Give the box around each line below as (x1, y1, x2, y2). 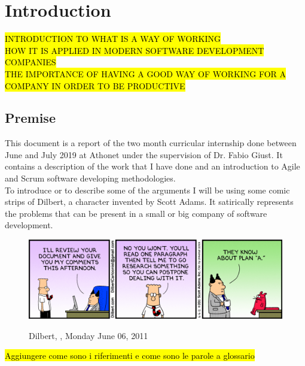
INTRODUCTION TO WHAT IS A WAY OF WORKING (5, 32, 221, 45)
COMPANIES (5, 56, 56, 68)
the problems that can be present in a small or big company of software (5, 207, 267, 219)
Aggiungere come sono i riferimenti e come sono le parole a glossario (5, 349, 255, 362)
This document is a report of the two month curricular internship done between (5, 137, 297, 149)
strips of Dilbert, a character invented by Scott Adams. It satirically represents (5, 195, 294, 208)
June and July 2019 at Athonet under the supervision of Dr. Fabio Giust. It (5, 148, 283, 161)
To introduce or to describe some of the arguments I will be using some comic (5, 183, 290, 196)
